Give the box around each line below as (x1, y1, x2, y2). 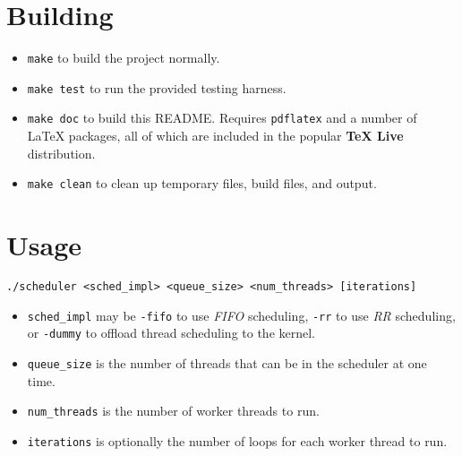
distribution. (27, 143, 96, 162)
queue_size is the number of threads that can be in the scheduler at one (27, 354, 427, 373)
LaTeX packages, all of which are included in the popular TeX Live (27, 126, 404, 145)
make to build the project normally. (27, 48, 220, 67)
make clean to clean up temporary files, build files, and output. (27, 174, 377, 193)
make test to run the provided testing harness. (27, 78, 287, 97)
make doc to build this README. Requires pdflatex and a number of (27, 108, 417, 127)
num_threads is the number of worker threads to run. (27, 401, 320, 420)
